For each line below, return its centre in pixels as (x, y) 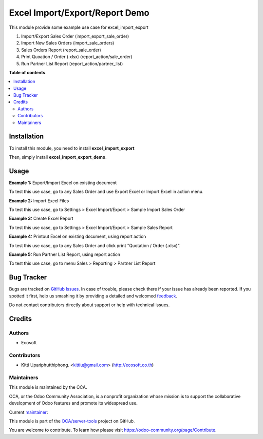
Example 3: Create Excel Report (41, 219)
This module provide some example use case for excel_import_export (79, 27)
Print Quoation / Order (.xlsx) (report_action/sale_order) (77, 57)
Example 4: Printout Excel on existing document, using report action (77, 236)
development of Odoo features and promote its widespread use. (73, 403)
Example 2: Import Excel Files (39, 201)
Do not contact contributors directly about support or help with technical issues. (89, 305)
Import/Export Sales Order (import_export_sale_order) (75, 36)
